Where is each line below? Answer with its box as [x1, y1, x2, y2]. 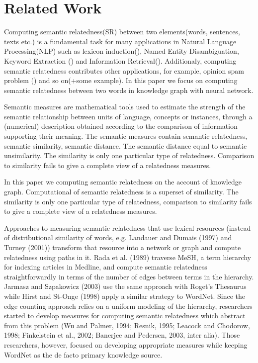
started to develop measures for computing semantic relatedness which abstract [4, 310, 246, 321]
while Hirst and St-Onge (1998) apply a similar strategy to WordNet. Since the [4, 290, 245, 301]
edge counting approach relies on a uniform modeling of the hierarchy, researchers [4, 300, 253, 311]
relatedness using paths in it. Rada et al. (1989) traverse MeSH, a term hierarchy [4, 252, 252, 262]
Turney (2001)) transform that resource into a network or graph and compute [4, 242, 241, 252]
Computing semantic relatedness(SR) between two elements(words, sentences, [4, 26, 240, 37]
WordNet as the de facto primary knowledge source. [4, 349, 163, 360]
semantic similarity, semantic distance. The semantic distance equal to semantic [4, 140, 247, 151]
